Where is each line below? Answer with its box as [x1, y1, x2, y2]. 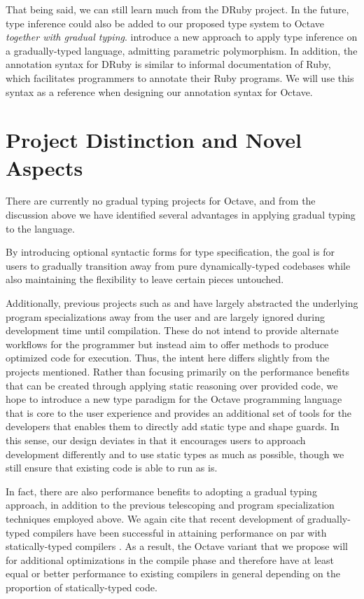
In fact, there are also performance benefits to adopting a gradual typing [6, 483, 317, 498]
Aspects [6, 153, 83, 181]
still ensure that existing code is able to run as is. [6, 460, 218, 475]
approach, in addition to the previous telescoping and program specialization [6, 497, 335, 512]
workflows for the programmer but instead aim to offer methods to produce [6, 336, 329, 351]
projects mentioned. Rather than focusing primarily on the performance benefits [6, 364, 350, 378]
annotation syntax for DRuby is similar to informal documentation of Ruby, [6, 57, 331, 71]
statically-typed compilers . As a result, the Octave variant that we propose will [6, 539, 348, 553]
